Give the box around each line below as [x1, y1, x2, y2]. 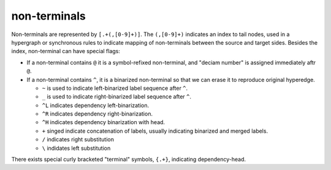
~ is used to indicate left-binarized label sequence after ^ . [42, 84, 188, 92]
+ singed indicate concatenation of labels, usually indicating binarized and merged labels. [42, 127, 268, 135]
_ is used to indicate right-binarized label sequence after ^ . [42, 93, 191, 100]
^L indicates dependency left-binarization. [42, 102, 150, 109]
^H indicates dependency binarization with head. [42, 119, 165, 126]
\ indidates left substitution [42, 144, 111, 152]
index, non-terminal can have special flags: [11, 48, 121, 55]
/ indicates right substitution [42, 136, 115, 143]
